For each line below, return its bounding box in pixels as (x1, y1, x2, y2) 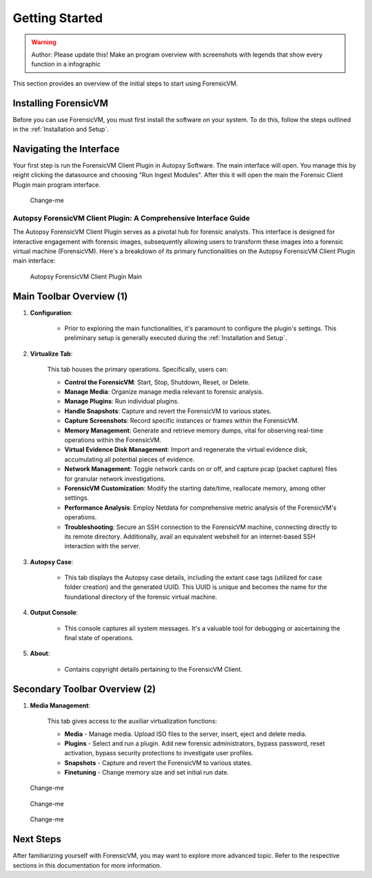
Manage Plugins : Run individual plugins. (64, 397, 179, 406)
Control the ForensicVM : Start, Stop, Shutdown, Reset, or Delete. (64, 378, 251, 386)
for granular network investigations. (64, 475, 166, 483)
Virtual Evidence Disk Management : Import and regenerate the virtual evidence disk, (64, 446, 308, 454)
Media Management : (30, 701, 91, 710)
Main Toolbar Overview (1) (12, 290, 128, 302)
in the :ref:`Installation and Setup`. (12, 125, 110, 134)
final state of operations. (64, 634, 134, 642)
